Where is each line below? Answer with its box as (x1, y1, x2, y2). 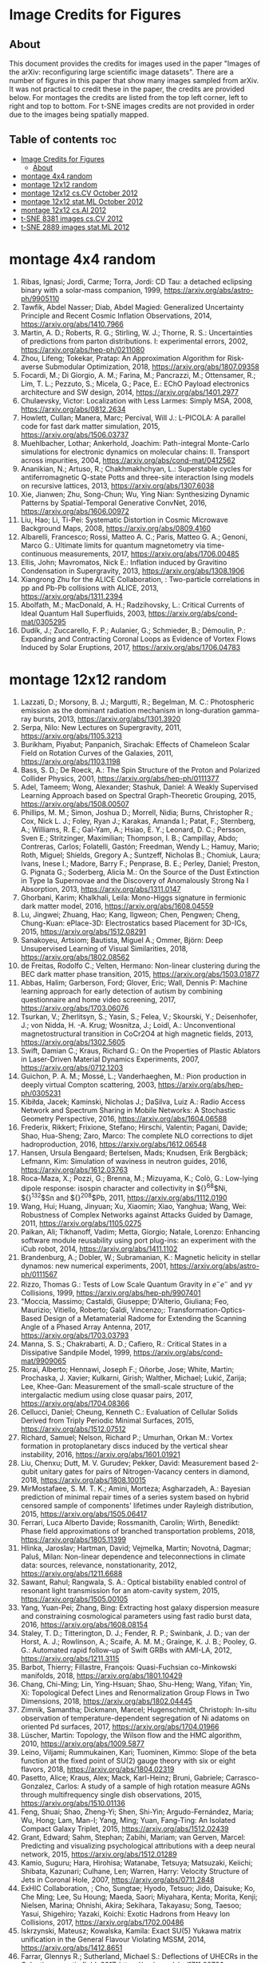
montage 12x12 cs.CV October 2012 (20, 188, 138, 198)
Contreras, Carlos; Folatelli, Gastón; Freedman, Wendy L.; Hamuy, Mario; (20, 841, 260, 851)
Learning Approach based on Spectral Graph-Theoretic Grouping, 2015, (20, 790, 257, 800)
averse (20, 362, 44, 371)
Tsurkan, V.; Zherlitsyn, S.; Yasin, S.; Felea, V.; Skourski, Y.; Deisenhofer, (20, 1011, 258, 1022)
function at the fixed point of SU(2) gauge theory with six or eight (20, 1756, 236, 1765)
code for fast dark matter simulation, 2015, (20, 421, 160, 431)
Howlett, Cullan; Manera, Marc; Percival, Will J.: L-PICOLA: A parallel (20, 412, 246, 422)
